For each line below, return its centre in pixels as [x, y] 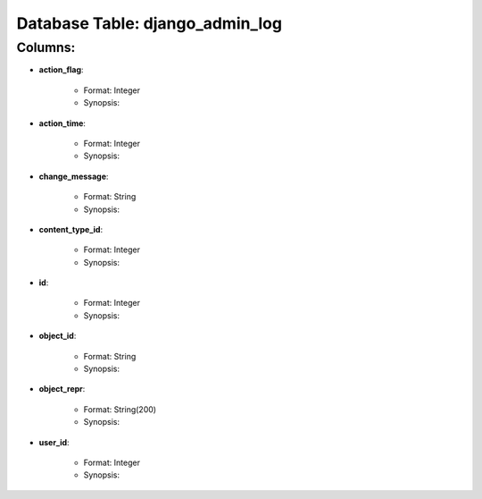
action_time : [62, 123]
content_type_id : [71, 229]
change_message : [74, 176]
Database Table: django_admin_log [150, 23]
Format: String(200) [120, 409]
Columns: [46, 47]
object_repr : [62, 389]
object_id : [58, 336]
